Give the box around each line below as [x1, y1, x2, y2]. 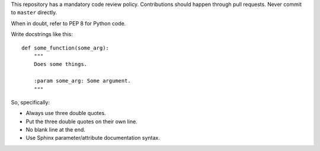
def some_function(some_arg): [21, 44, 110, 51]
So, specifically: [11, 99, 50, 106]
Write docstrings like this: [11, 31, 73, 38]
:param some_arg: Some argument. [33, 77, 132, 84]
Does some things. [33, 61, 88, 68]
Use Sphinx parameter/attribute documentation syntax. [25, 134, 160, 142]
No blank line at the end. [25, 126, 86, 133]
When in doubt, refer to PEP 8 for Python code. [11, 19, 126, 27]
